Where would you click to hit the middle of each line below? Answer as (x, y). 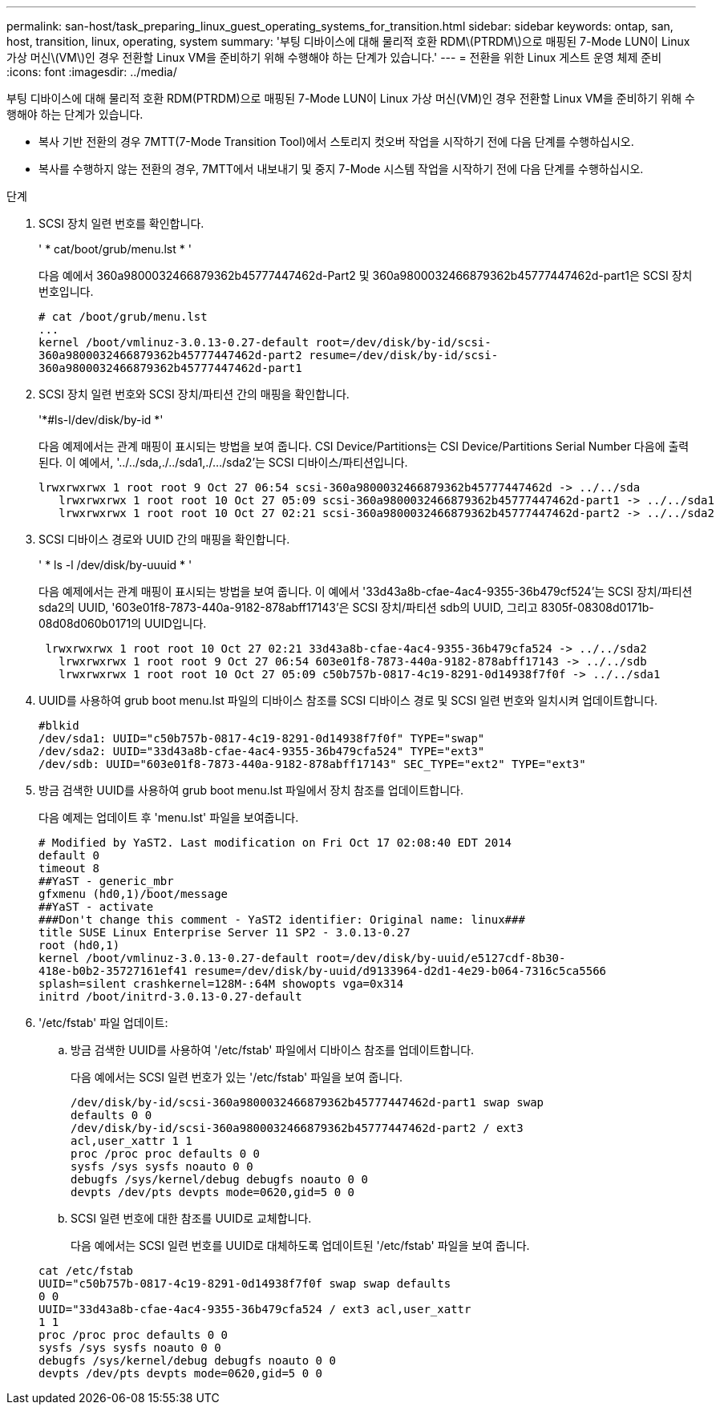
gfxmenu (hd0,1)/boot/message (133, 894)
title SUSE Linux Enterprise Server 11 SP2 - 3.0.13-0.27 (224, 932)
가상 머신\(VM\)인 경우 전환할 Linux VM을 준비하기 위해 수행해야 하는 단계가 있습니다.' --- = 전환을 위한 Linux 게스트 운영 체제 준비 (334, 57)
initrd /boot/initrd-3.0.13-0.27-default (170, 997)
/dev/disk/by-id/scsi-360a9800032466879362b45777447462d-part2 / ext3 (297, 1128)
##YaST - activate (96, 907)
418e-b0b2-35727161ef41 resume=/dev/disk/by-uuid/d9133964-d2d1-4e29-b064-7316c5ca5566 (323, 971)
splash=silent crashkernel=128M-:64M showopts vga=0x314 (221, 984)
